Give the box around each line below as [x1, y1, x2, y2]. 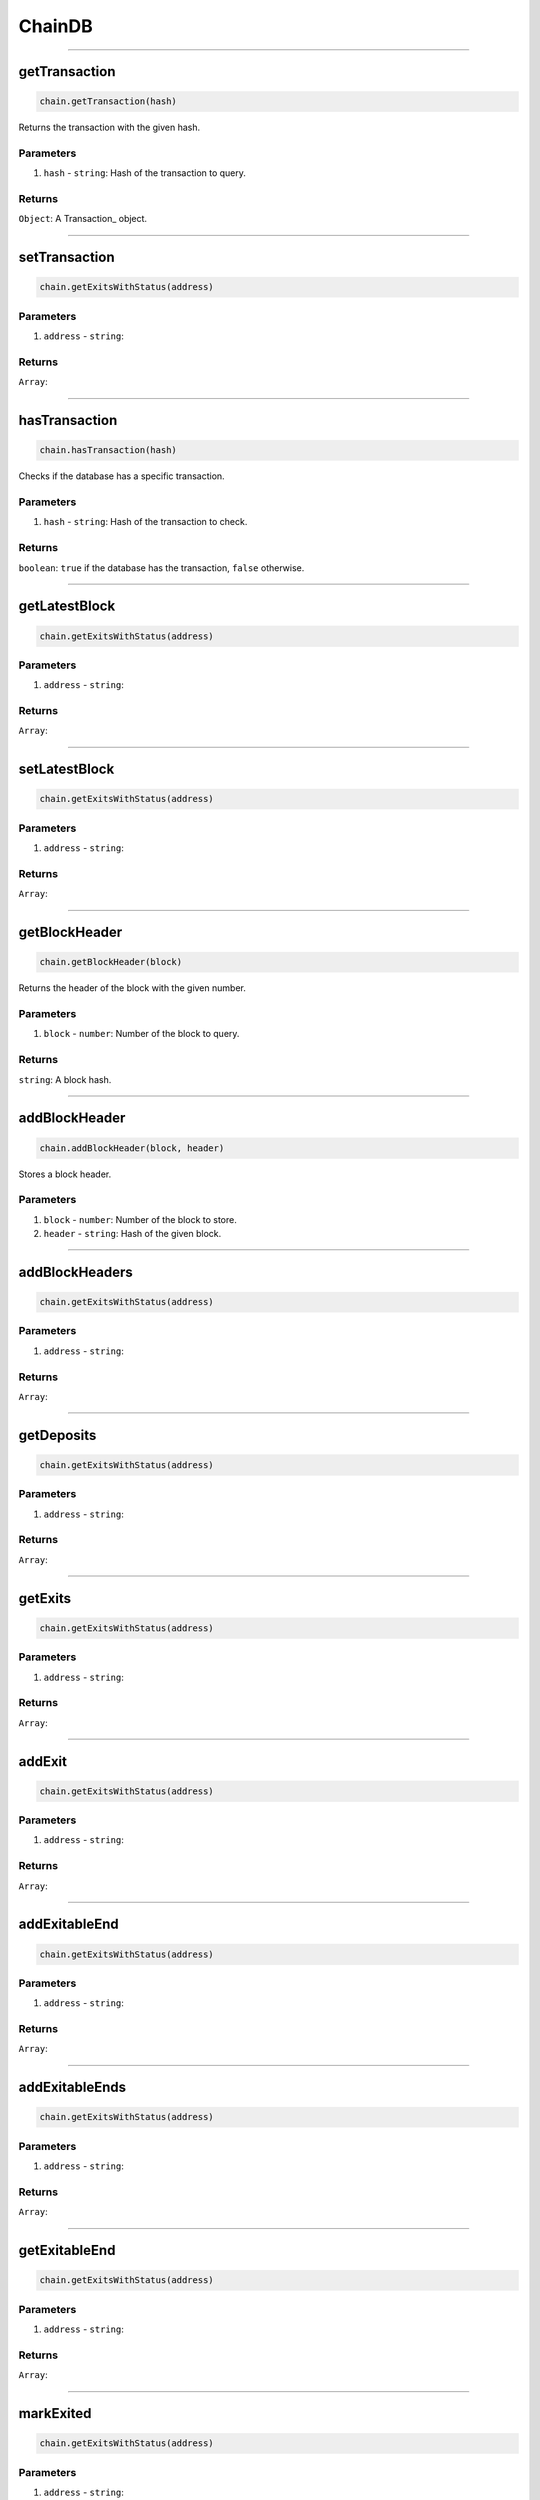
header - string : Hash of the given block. [43, 1228, 222, 1240]
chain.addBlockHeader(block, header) [39, 1142, 225, 1154]
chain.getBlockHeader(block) [39, 956, 183, 968]
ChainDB [18, 15, 94, 37]
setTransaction [18, 249, 115, 266]
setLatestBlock [18, 761, 115, 778]
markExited [18, 2405, 92, 2422]
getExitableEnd [18, 2242, 116, 2259]
